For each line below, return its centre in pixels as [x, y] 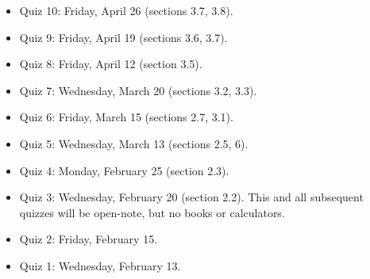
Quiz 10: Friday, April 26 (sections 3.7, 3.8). [126, 10]
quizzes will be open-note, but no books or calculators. [152, 212]
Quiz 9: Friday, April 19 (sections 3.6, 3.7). [123, 37]
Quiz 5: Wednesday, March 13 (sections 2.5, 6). [134, 143]
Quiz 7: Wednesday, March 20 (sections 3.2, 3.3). [138, 90]
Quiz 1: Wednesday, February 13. [100, 265]
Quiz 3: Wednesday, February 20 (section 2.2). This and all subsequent [191, 197]
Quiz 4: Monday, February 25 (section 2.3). [124, 170]
